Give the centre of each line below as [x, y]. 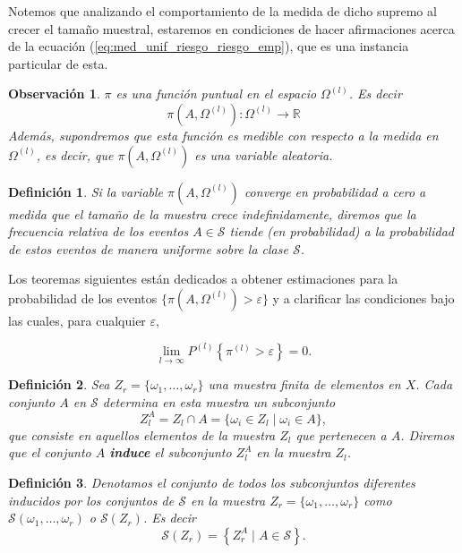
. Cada [434, 384]
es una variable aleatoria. [264, 154]
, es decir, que [75, 154]
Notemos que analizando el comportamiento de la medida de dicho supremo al [222, 11]
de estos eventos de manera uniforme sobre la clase [148, 248]
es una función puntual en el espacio [216, 94]
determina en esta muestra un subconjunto [219, 401]
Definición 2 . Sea [59, 384]
